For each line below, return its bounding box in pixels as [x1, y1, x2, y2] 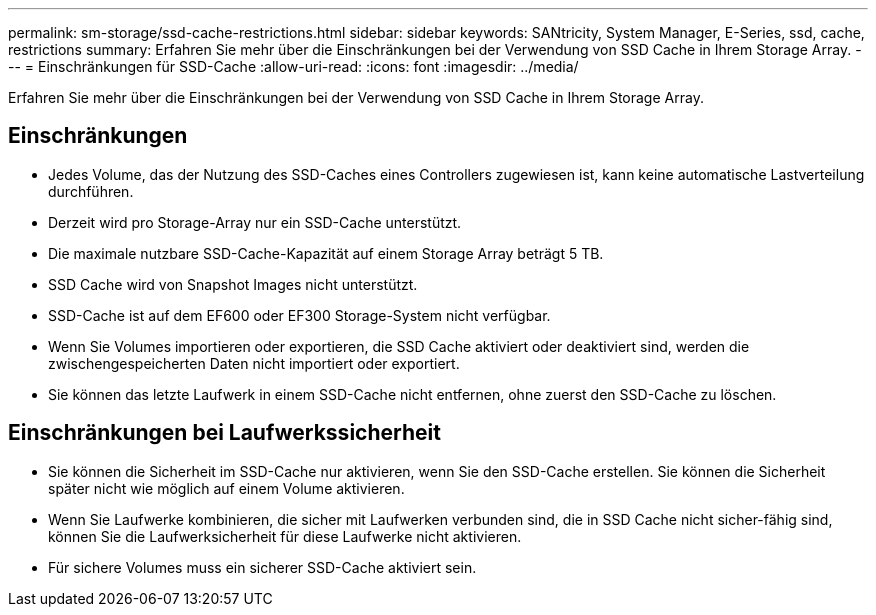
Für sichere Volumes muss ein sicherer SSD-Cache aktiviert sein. [48, 558, 477, 576]
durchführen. [48, 182, 134, 200]
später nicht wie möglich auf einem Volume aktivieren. [48, 479, 405, 497]
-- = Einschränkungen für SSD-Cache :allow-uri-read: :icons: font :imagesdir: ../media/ [8, 58, 579, 75]
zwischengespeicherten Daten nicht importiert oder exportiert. [48, 354, 460, 372]
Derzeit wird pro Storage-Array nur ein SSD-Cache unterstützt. [48, 213, 462, 231]
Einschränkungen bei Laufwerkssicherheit [8, 420, 441, 446]
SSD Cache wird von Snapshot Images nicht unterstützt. [48, 275, 418, 293]
